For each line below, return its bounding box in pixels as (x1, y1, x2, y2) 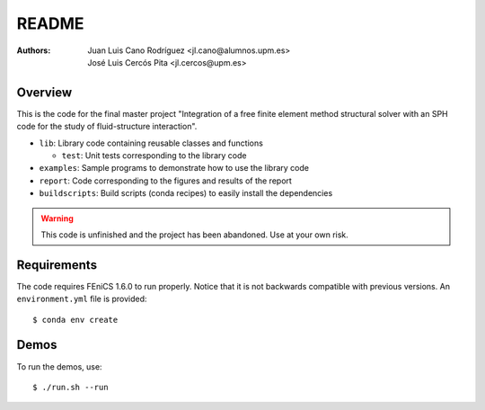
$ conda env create (32, 315, 119, 325)
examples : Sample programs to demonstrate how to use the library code (39, 163, 310, 174)
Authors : (16, 45, 51, 56)
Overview (16, 85, 73, 100)
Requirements (16, 257, 98, 272)
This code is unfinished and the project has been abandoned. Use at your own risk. (40, 229, 349, 240)
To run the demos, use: (16, 361, 102, 372)
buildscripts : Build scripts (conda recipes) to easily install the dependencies (39, 188, 333, 199)
